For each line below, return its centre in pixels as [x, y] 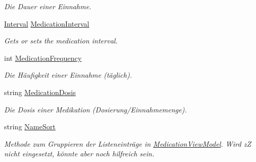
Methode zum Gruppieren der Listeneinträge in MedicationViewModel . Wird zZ [128, 143]
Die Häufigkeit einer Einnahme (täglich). [68, 75]
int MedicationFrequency [43, 57]
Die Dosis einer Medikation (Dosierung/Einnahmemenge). [96, 109]
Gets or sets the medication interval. [61, 41]
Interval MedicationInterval [47, 23]
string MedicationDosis [40, 92]
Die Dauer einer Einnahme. [48, 6]
